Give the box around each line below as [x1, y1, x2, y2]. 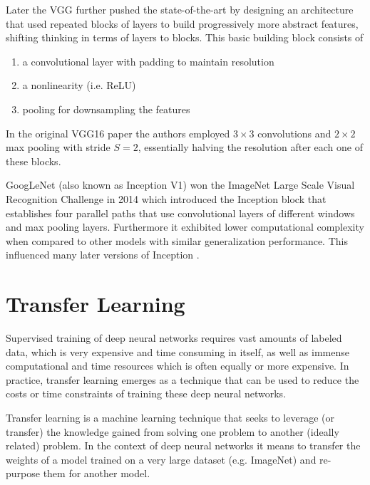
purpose [6, 466, 40, 481]
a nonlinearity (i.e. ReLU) [22, 78, 136, 93]
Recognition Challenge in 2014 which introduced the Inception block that [6, 191, 327, 206]
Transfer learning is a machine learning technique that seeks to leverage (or [6, 410, 334, 424]
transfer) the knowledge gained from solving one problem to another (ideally [6, 424, 339, 439]
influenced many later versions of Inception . [6, 247, 200, 262]
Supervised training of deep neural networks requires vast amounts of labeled [6, 330, 342, 345]
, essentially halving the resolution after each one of [138, 140, 363, 155]
